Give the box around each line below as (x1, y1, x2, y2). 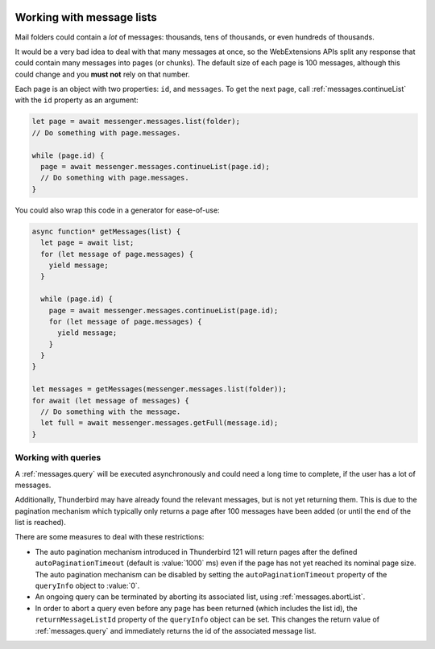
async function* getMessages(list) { (31, 226, 181, 236)
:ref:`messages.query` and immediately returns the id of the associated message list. (35, 626, 317, 635)
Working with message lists (14, 10, 157, 24)
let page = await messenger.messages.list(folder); (31, 117, 241, 126)
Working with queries (14, 452, 101, 463)
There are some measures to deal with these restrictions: (14, 532, 205, 542)
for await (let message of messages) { (31, 395, 189, 405)
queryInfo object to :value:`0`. (35, 581, 140, 591)
